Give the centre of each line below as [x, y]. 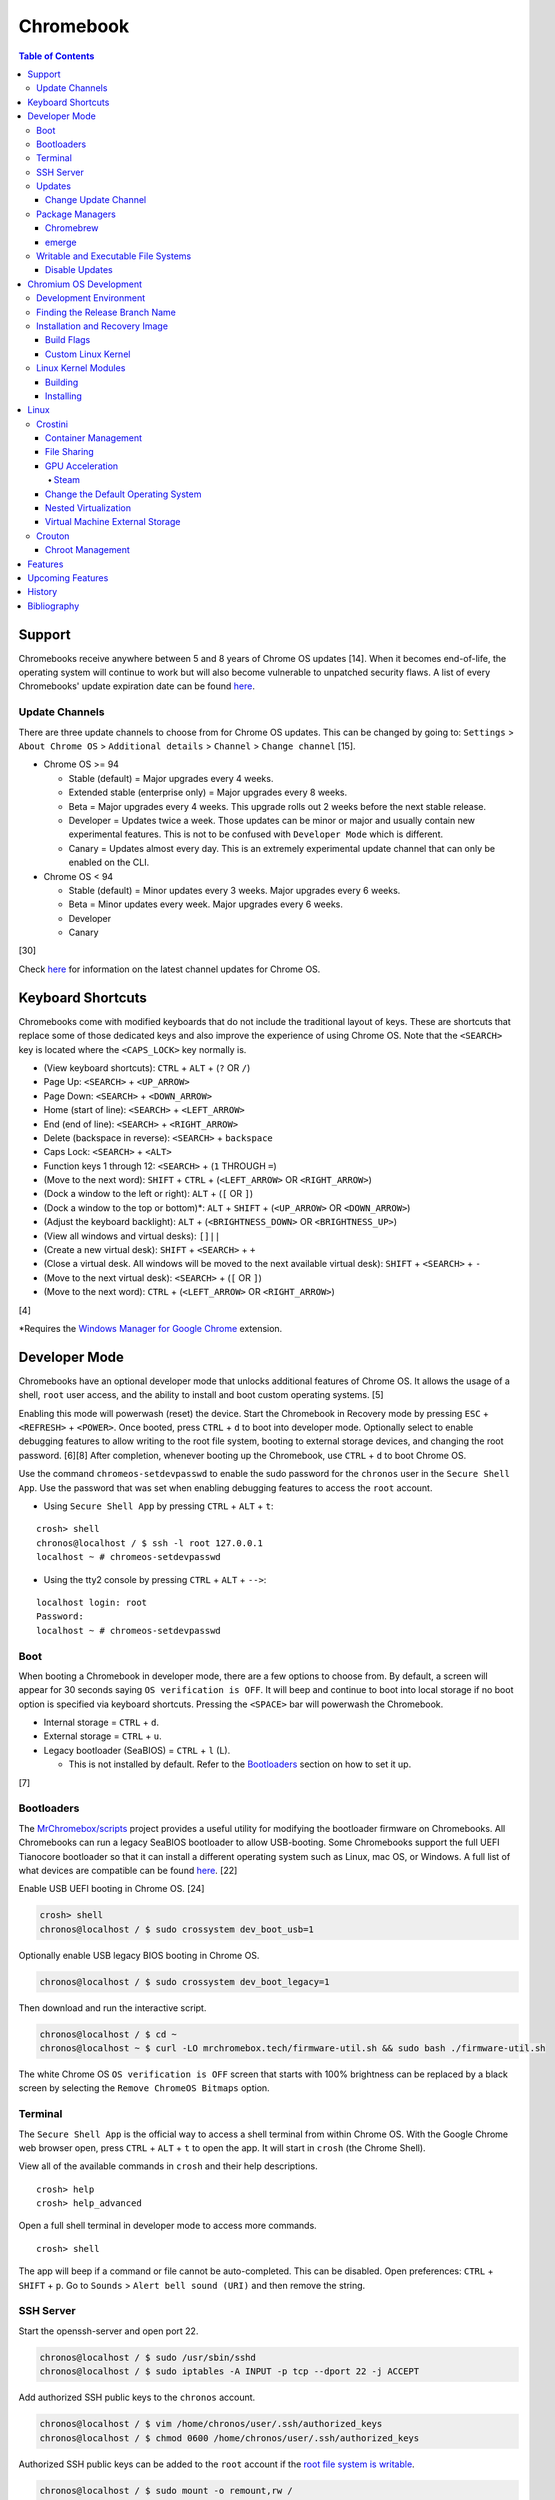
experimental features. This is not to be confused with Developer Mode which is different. [256, 834]
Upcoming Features [68, 578]
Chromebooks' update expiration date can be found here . [136, 686]
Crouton [53, 536]
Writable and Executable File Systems [114, 256]
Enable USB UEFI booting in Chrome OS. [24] [111, 1889]
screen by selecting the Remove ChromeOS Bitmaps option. [144, 2088]
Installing [63, 396]
